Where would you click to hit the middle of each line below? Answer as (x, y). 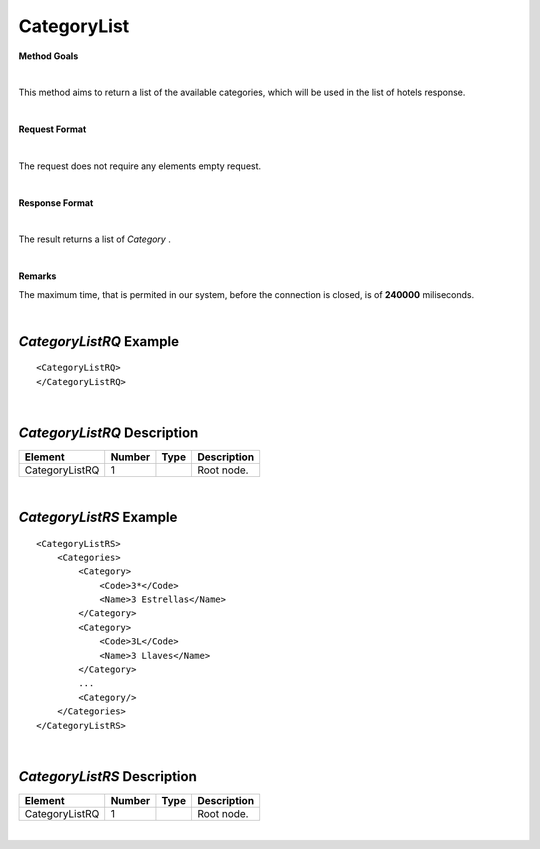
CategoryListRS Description (107, 776)
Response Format (56, 202)
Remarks (37, 276)
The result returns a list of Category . (95, 239)
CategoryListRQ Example (99, 341)
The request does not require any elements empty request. (140, 166)
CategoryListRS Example (98, 516)
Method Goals (48, 56)
